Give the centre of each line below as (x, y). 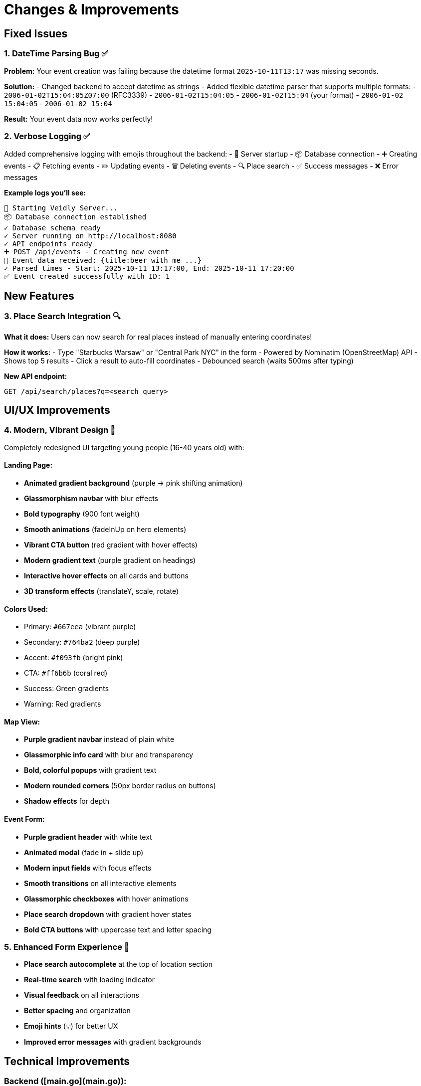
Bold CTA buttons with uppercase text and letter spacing (118, 929)
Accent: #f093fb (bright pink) (74, 658)
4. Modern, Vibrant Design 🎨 (60, 430)
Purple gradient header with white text (88, 837)
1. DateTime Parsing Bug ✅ (56, 54)
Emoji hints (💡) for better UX (71, 1026)
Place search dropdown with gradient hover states (108, 914)
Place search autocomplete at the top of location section (118, 964)
